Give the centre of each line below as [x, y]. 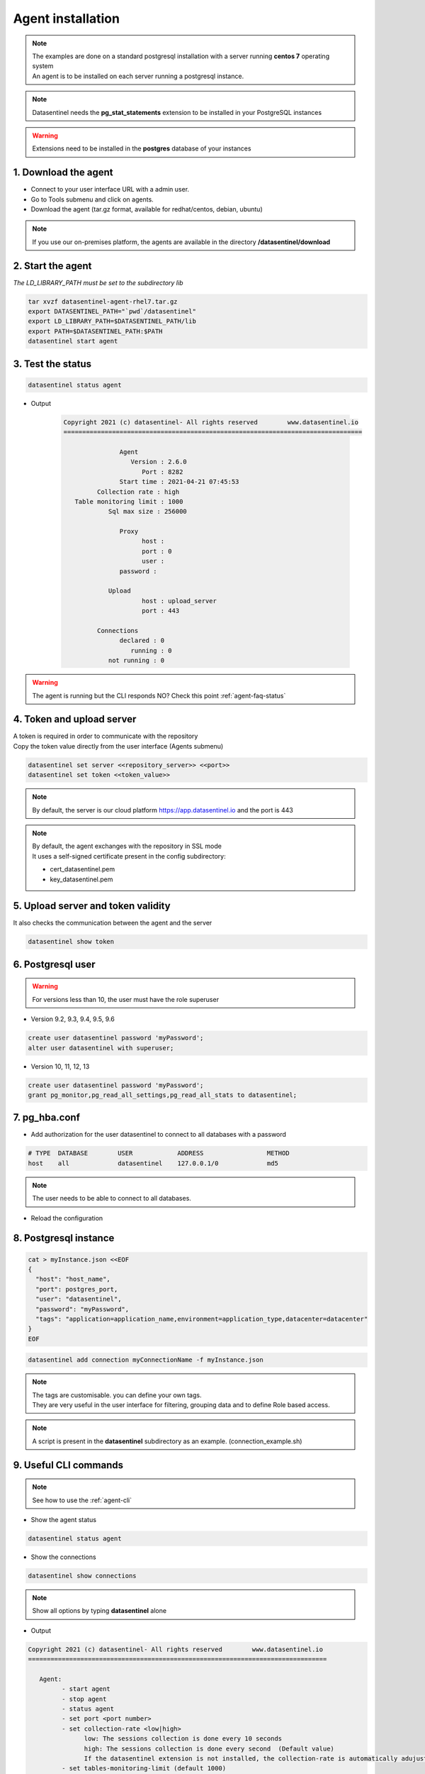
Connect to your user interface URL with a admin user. [110, 189]
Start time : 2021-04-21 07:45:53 [179, 482]
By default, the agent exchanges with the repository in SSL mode [127, 846]
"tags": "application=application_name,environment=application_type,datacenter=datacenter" [202, 1319]
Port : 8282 [163, 472]
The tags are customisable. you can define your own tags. [117, 1395]
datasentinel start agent [73, 341]
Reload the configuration [67, 1218]
